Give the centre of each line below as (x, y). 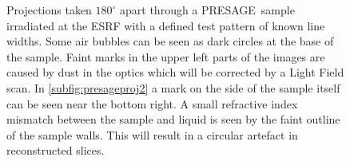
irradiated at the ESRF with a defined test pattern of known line (166, 25)
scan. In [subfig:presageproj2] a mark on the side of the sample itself (173, 87)
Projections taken (49, 10)
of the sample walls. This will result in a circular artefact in (152, 134)
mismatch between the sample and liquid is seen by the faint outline (173, 119)
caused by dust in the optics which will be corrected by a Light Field (175, 72)
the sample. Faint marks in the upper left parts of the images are (166, 56)
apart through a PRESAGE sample (207, 10)
